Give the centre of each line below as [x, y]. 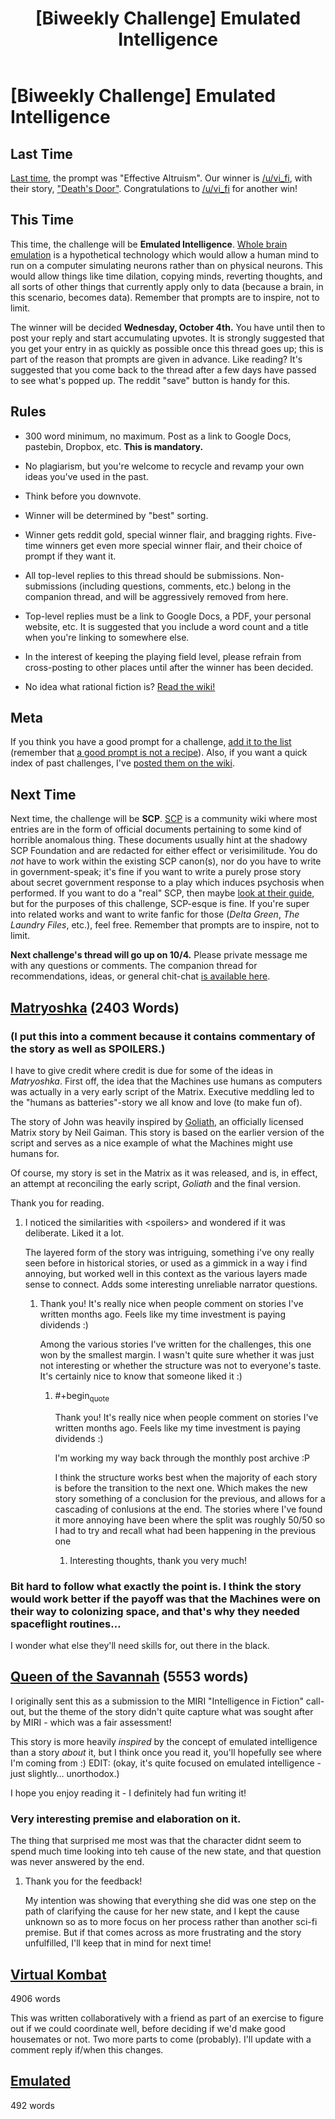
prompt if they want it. [70, 556]
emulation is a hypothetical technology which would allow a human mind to [165, 254]
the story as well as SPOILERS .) [88, 1049]
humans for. [35, 1153]
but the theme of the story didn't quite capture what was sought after [171, 1711]
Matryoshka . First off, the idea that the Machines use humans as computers [166, 1081]
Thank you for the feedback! [83, 1881]
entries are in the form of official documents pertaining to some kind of [156, 829]
